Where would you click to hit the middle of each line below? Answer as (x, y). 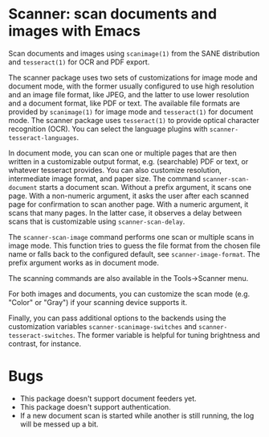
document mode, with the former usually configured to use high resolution (131, 86)
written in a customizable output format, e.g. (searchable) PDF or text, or (128, 161)
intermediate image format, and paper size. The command (104, 179)
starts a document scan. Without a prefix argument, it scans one (145, 187)
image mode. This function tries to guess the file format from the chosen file (134, 245)
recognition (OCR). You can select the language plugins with (108, 129)
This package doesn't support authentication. (95, 406)
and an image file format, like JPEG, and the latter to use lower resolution (129, 94)
